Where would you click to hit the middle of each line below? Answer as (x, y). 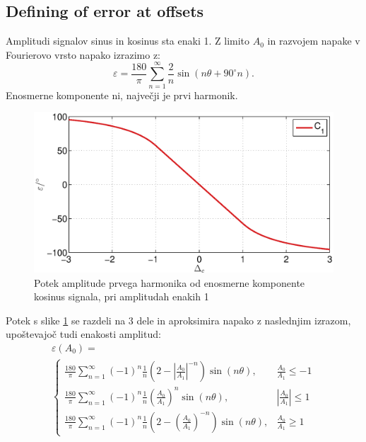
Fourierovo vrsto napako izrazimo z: (83, 54)
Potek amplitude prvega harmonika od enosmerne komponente (170, 282)
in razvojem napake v (314, 41)
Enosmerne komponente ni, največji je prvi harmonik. (122, 95)
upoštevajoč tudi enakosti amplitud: (83, 334)
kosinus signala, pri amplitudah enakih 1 (122, 296)
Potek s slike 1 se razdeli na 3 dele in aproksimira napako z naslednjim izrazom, (178, 320)
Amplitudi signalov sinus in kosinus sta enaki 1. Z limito (128, 41)
